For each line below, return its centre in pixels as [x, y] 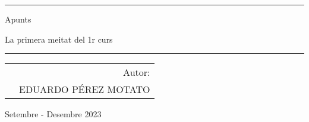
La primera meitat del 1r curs [59, 39]
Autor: [137, 72]
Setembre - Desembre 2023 [53, 114]
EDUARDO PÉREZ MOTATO [85, 89]
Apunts [18, 19]
